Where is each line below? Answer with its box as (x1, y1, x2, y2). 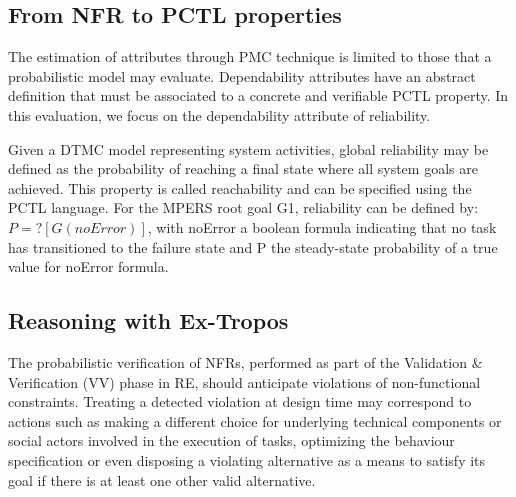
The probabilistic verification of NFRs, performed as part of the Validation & (8, 351, 483, 372)
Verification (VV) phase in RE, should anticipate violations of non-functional (8, 371, 481, 392)
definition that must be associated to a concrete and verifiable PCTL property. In (8, 85, 509, 106)
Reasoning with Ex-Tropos (8, 305, 289, 336)
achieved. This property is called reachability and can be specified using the (8, 177, 472, 198)
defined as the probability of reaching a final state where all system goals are (8, 158, 478, 179)
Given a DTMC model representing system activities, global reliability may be (8, 138, 489, 159)
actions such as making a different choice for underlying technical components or (8, 410, 502, 431)
